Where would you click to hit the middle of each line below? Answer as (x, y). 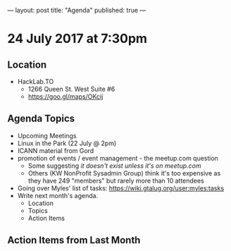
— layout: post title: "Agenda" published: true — (77, 10)
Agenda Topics (41, 119)
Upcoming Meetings (47, 135)
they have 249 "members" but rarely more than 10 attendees (116, 180)
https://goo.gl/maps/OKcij (65, 97)
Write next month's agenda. (58, 195)
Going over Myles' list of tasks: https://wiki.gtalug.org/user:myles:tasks (120, 188)
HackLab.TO (36, 81)
